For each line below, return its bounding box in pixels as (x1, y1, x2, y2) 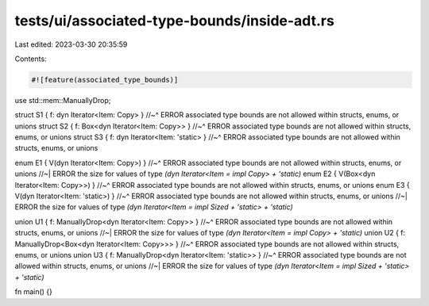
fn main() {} (14, 287, 53, 296)
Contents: (14, 54, 47, 63)
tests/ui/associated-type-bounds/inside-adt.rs (14, 12, 335, 29)
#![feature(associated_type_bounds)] (31, 75, 179, 84)
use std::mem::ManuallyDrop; (14, 95, 111, 105)
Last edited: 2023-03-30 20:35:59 (14, 40, 128, 49)
